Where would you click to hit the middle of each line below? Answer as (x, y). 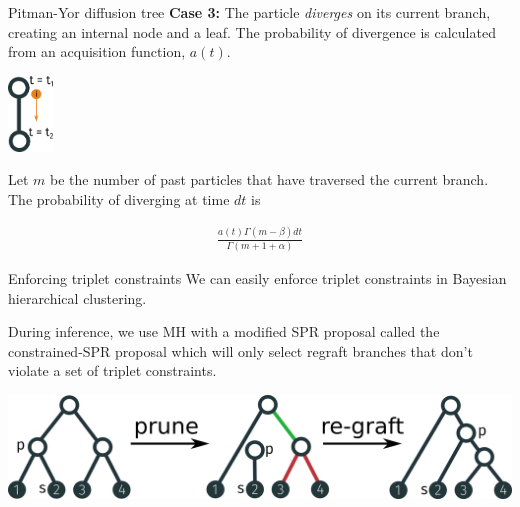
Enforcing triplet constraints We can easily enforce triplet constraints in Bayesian (257, 277)
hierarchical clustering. (77, 297)
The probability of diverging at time (119, 198)
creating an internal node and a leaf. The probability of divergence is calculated (252, 31)
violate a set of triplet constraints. (112, 370)
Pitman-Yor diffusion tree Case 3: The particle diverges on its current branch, (249, 12)
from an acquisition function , (97, 51)
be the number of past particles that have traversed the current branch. (269, 179)
